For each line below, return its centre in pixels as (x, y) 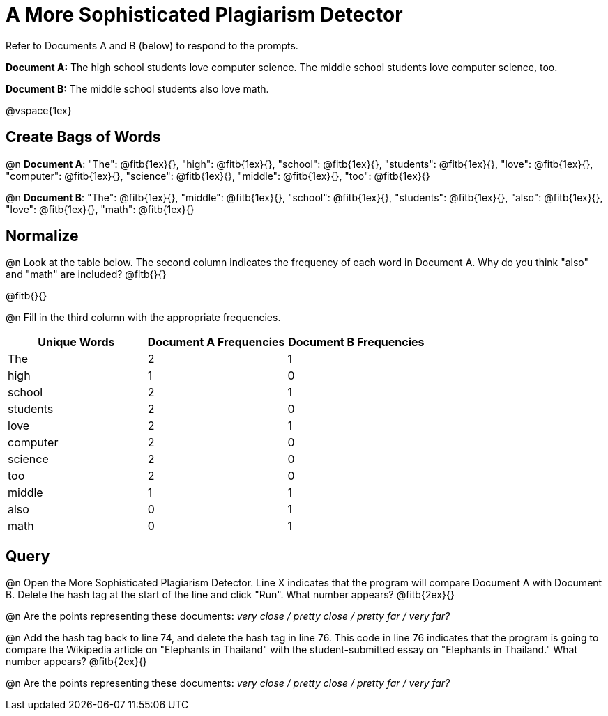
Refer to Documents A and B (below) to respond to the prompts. (152, 45)
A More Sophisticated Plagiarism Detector (204, 15)
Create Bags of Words (83, 137)
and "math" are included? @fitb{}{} (86, 274)
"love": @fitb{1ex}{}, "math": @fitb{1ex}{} (100, 209)
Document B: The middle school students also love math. (137, 88)
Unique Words (76, 342)
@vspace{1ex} (39, 110)
